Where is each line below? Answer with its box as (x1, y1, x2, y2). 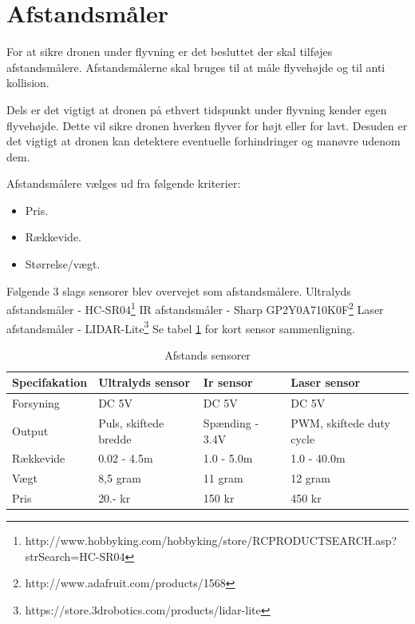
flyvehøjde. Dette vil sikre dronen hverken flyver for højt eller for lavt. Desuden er (6, 117, 408, 133)
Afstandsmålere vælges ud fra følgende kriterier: (6, 175, 241, 192)
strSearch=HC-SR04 (25, 547, 125, 564)
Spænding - (203, 415, 259, 431)
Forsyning (12, 395, 60, 411)
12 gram (290, 470, 330, 487)
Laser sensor (290, 374, 361, 391)
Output (12, 422, 49, 439)
